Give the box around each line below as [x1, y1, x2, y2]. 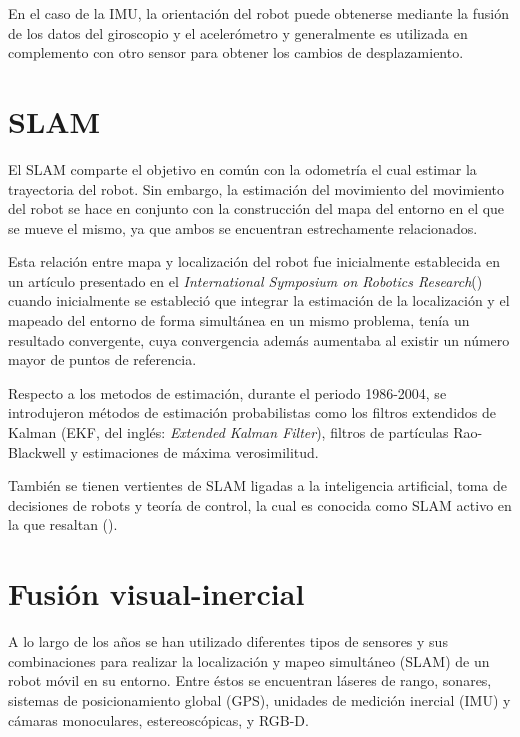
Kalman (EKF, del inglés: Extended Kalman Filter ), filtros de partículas [8, 422, 449, 443]
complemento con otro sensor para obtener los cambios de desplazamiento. [8, 42, 464, 63]
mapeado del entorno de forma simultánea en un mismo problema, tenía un [8, 310, 470, 331]
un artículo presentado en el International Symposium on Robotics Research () [8, 270, 483, 291]
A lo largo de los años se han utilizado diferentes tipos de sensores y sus [8, 631, 448, 652]
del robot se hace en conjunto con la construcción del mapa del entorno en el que [8, 198, 505, 219]
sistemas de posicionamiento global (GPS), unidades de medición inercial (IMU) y [8, 689, 511, 710]
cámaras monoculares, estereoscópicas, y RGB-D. [8, 709, 309, 730]
